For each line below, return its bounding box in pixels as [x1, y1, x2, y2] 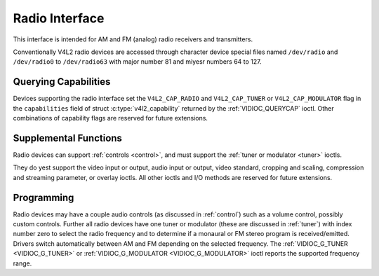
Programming [13, 191, 74, 203]
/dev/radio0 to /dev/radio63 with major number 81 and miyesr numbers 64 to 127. [13, 57, 262, 66]
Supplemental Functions [13, 132, 123, 144]
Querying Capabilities [13, 76, 111, 88]
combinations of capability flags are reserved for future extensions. [13, 114, 208, 123]
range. [13, 259, 32, 268]
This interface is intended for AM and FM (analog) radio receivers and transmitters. [13, 35, 253, 43]
